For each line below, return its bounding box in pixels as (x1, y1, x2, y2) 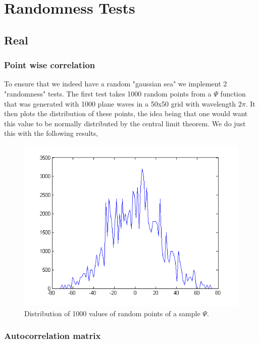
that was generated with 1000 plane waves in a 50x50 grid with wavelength (4, 98, 236, 109)
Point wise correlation (4, 59, 95, 71)
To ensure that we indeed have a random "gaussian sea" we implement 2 (4, 78, 227, 89)
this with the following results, (4, 128, 98, 138)
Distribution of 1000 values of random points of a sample (24, 308, 200, 318)
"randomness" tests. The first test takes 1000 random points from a (4, 88, 212, 99)
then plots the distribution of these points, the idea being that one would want (4, 108, 248, 119)
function (220, 88, 246, 99)
